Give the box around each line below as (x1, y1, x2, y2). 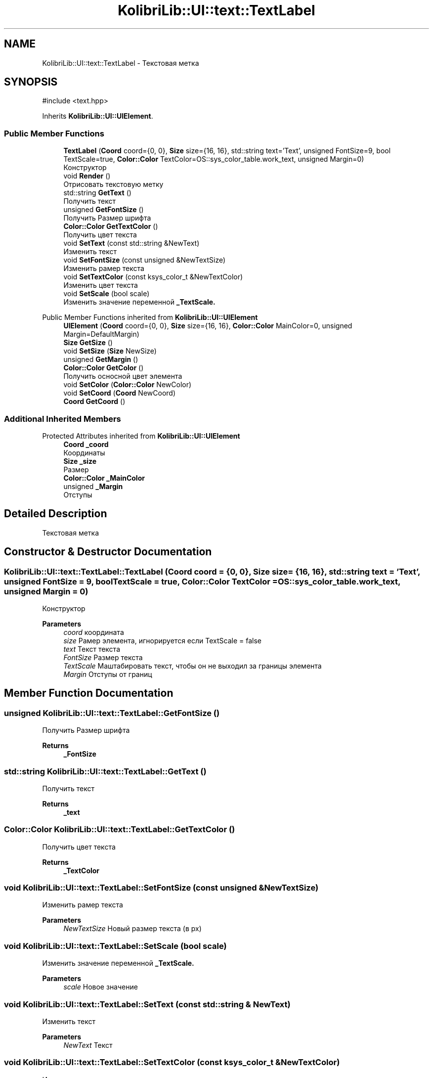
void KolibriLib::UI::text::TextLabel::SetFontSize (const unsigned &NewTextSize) (4, 883, 319, 893)
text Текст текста (63, 645, 120, 653)
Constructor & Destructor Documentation (4, 545, 212, 558)
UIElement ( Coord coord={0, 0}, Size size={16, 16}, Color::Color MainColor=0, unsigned (63, 321, 352, 330)
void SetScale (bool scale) (63, 289, 150, 298)
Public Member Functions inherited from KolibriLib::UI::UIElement (42, 313, 258, 322)
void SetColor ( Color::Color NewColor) (63, 380, 192, 389)
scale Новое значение (63, 983, 138, 991)
